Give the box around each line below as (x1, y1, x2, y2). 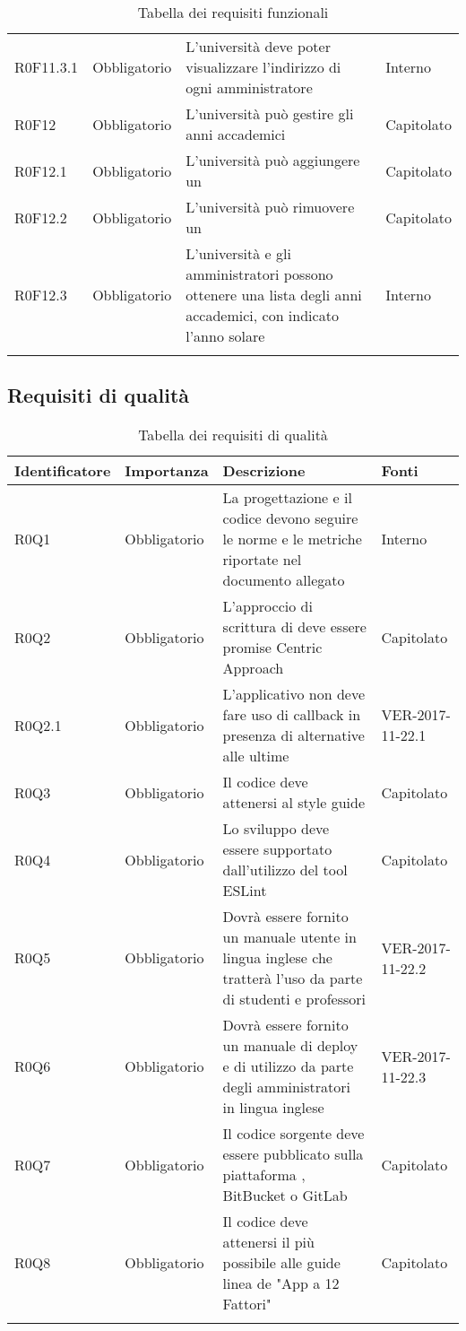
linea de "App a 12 (222, 1273, 340, 1294)
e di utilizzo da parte (222, 1056, 354, 1077)
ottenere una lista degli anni (186, 284, 362, 305)
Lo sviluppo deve (222, 818, 330, 839)
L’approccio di (222, 596, 313, 617)
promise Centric (222, 637, 323, 658)
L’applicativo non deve (222, 683, 366, 705)
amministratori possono (186, 264, 333, 284)
